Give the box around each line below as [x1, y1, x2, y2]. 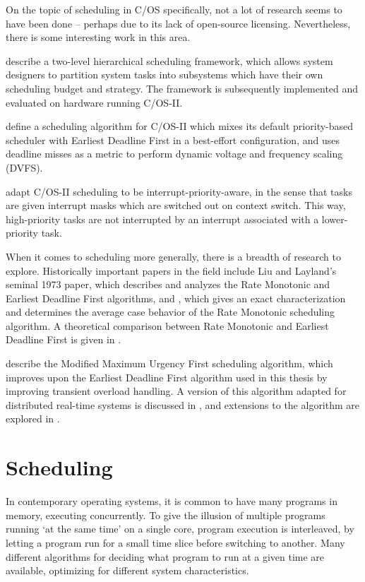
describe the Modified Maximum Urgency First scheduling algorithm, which [6, 356, 333, 371]
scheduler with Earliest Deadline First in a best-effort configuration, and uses [6, 132, 340, 147]
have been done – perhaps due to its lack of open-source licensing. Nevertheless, [6, 16, 351, 30]
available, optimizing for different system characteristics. [6, 563, 249, 578]
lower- [321, 211, 348, 226]
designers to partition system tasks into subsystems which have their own [6, 67, 323, 82]
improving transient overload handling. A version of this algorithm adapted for [6, 384, 347, 398]
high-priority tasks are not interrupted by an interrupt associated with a [6, 211, 319, 226]
